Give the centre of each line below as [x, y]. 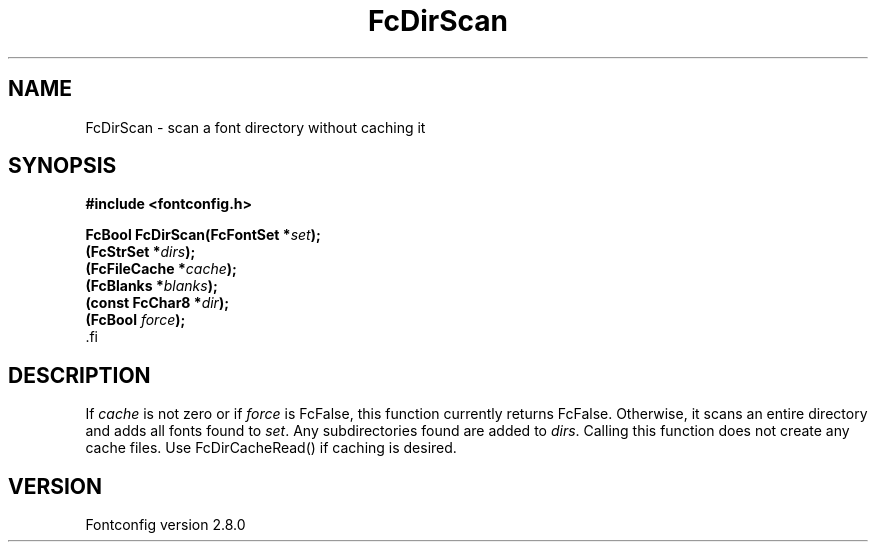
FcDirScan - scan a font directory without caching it [255, 127]
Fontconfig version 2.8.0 [165, 525]
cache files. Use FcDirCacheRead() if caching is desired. [271, 448]
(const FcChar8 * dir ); [157, 303]
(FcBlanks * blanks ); [151, 286]
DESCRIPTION [79, 375]
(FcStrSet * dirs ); [140, 252]
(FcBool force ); [135, 320]
